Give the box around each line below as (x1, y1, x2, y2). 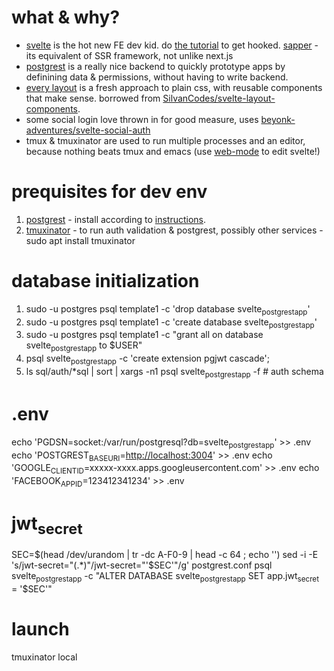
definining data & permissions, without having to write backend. (25, 71, 289, 83)
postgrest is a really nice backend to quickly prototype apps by (25, 60, 286, 72)
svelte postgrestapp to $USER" (25, 339, 143, 354)
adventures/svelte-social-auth (25, 124, 151, 136)
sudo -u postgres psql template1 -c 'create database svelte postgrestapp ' (25, 316, 318, 330)
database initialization (11, 270, 200, 293)
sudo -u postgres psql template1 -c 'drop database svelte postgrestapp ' (25, 302, 311, 317)
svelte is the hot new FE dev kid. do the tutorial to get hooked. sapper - (25, 39, 319, 51)
